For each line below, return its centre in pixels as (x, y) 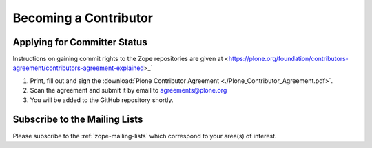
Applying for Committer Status (80, 42)
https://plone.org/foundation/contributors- (289, 59)
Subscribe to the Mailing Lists (78, 120)
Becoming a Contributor (83, 18)
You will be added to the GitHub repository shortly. (102, 100)
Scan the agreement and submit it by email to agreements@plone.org (128, 90)
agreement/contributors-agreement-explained (78, 68)
